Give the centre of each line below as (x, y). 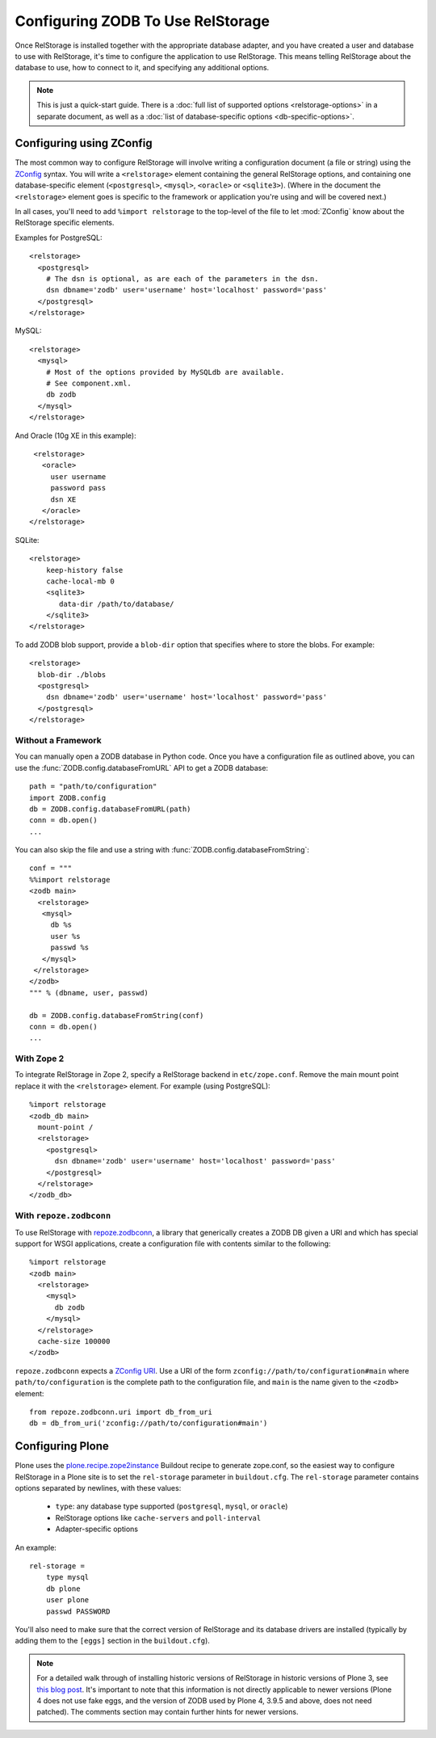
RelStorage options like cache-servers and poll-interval (158, 1517)
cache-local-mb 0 (80, 581)
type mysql (67, 1577)
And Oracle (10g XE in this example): (75, 436)
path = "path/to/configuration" (93, 787)
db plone (63, 1589)
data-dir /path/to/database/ (117, 604)
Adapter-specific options (97, 1529)
